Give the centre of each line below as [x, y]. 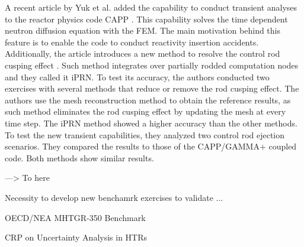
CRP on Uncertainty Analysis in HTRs [76, 237]
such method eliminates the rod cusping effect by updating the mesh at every [145, 111]
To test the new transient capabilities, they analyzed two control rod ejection [145, 134]
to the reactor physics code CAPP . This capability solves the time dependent [146, 19]
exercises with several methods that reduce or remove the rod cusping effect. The [152, 88]
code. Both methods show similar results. [79, 157]
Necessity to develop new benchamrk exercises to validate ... [114, 197]
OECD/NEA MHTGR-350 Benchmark [75, 217]
